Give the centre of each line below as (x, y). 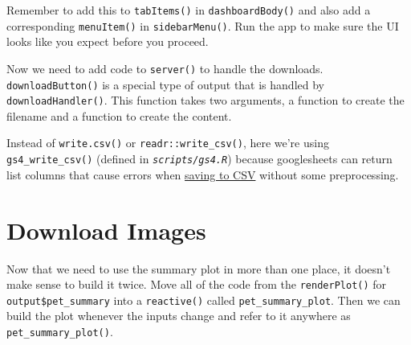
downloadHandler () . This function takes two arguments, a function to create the (205, 100)
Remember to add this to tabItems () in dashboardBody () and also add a (189, 10)
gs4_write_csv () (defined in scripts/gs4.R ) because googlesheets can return (199, 159)
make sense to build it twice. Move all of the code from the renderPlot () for (197, 284)
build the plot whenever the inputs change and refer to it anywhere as (179, 316)
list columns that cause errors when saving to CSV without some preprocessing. (203, 174)
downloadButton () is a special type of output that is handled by (165, 84)
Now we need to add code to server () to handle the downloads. (165, 68)
